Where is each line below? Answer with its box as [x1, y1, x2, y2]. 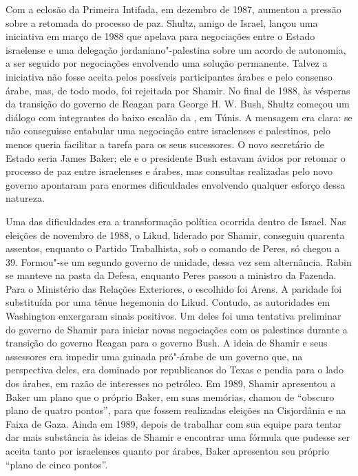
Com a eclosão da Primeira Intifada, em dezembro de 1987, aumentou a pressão [6, 2, 341, 16]
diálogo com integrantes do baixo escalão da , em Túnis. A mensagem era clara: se [6, 110, 352, 124]
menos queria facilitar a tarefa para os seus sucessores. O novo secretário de [6, 136, 324, 151]
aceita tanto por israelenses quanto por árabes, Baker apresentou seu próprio [6, 444, 329, 457]
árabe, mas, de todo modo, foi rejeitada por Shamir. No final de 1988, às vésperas [6, 83, 350, 97]
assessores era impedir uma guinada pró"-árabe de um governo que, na [6, 349, 303, 363]
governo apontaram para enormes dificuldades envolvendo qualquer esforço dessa [6, 177, 346, 192]
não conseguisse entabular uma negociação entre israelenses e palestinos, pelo [6, 123, 331, 138]
